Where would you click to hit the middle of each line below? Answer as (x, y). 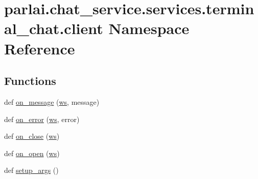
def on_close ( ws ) (32, 136)
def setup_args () (31, 170)
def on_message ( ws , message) (52, 101)
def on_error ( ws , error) (42, 119)
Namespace (149, 28)
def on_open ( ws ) (32, 153)
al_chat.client (54, 28)
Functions (30, 81)
